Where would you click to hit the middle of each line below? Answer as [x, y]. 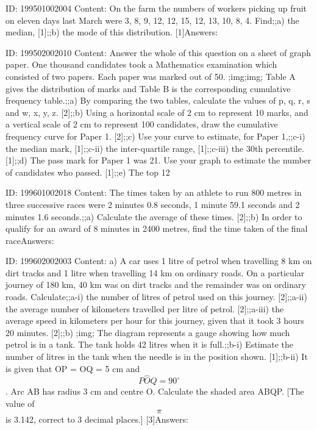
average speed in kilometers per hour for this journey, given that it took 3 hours [155, 321]
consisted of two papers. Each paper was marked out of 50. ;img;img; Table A [151, 76]
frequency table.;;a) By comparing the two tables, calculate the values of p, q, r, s [158, 100]
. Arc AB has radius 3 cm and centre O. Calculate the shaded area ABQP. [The [155, 391]
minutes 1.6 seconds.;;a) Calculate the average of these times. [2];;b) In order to [154, 216]
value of [20, 403]
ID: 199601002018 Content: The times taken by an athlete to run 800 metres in [154, 192]
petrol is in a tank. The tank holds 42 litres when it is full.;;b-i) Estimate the [150, 344]
